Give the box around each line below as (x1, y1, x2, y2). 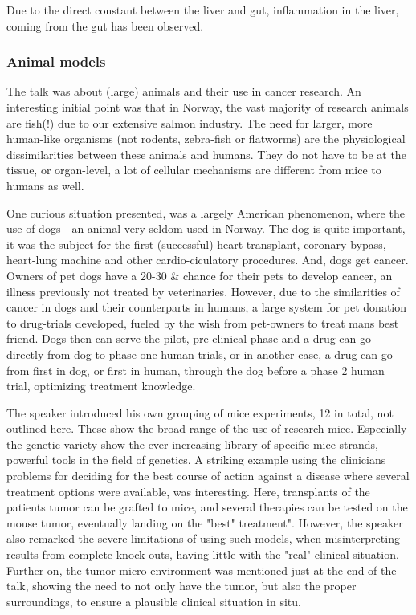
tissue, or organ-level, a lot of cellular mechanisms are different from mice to (6, 161, 381, 178)
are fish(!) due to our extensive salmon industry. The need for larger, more (6, 114, 373, 131)
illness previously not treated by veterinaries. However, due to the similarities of (6, 283, 400, 299)
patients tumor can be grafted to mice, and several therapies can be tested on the (6, 499, 408, 515)
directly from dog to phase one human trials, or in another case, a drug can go (6, 345, 393, 362)
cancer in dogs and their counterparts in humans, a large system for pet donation (6, 299, 407, 316)
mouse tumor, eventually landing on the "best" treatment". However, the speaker (6, 514, 403, 531)
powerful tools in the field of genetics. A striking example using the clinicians (6, 451, 386, 468)
